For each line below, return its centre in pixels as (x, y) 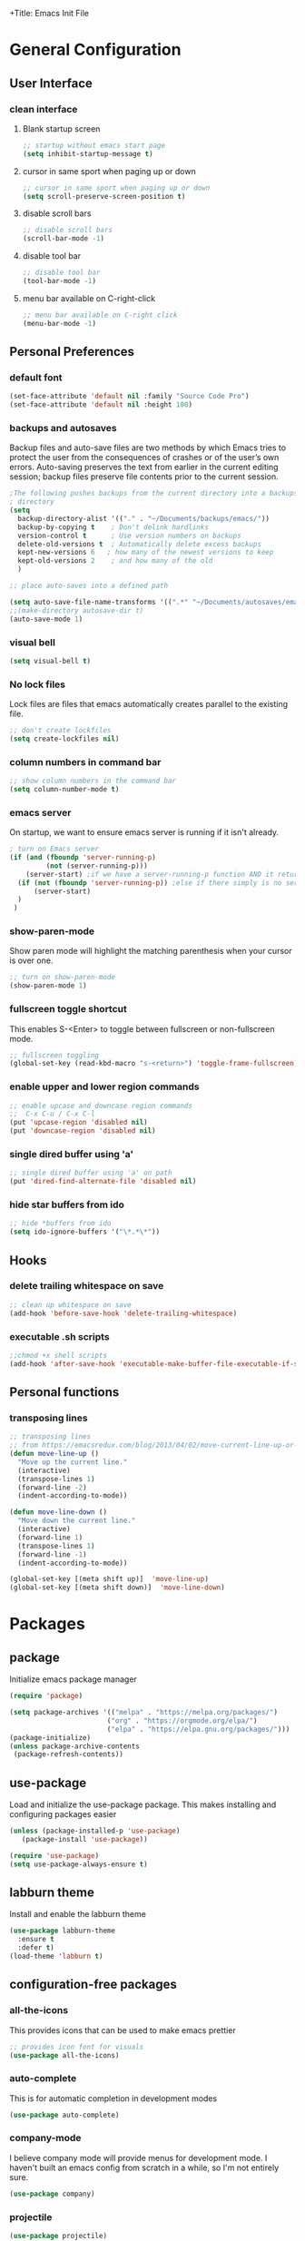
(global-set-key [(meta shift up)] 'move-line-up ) (109, 1579)
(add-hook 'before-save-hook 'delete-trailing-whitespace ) (123, 1313)
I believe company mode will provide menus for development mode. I (138, 2157)
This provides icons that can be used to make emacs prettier (123, 2030)
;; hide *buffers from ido (60, 1224)
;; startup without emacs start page (94, 145)
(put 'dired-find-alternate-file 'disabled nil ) (103, 1182)
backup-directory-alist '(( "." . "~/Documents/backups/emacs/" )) (144, 518)
